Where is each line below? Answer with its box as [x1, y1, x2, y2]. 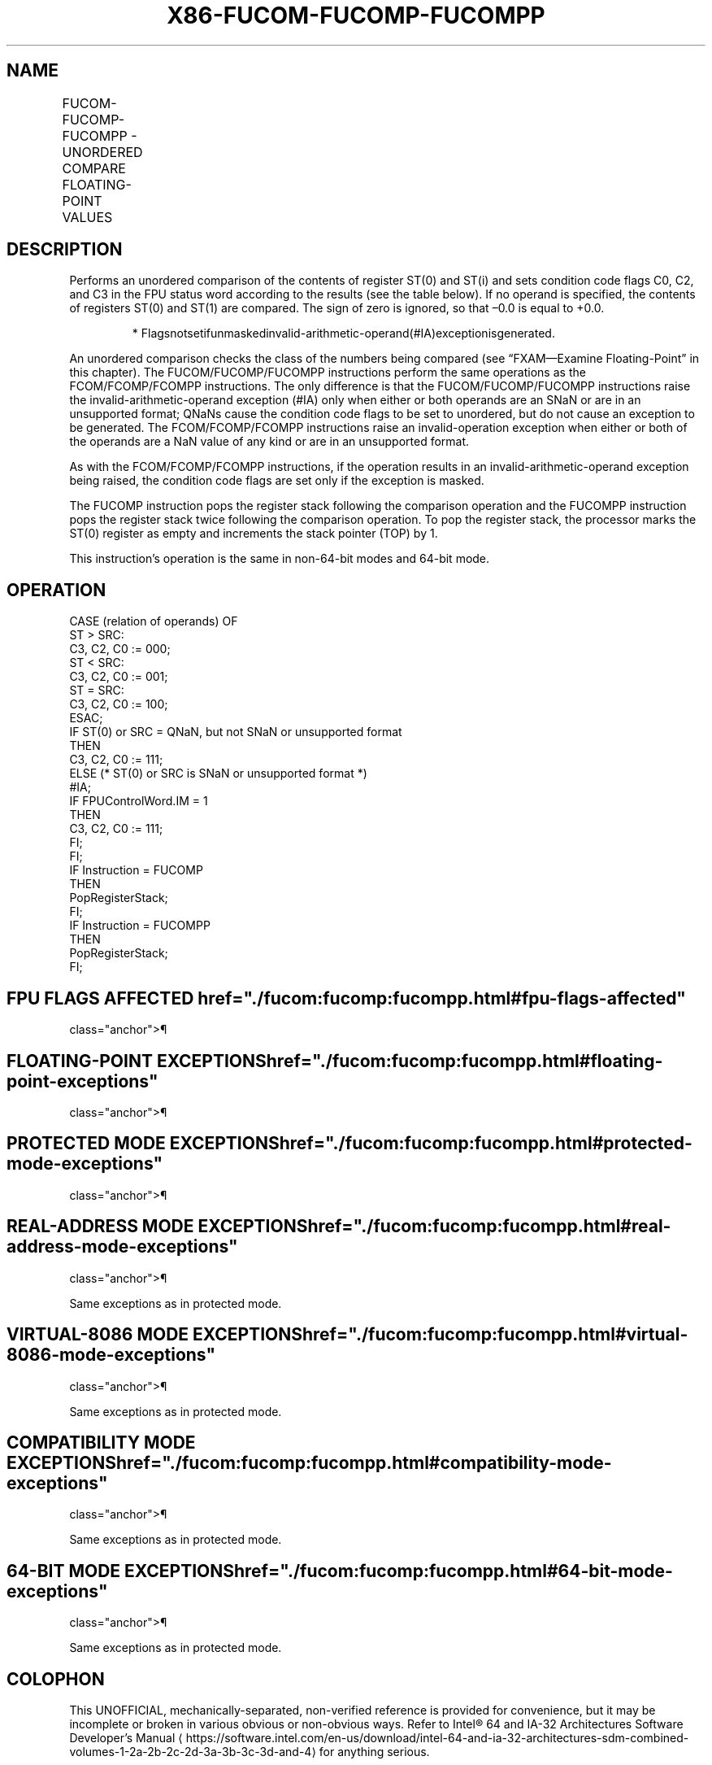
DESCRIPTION [7, 239, 123, 260]
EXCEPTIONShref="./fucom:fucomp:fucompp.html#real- [198, 1216, 671, 1237]
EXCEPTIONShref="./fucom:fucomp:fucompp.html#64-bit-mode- [124, 1560, 673, 1581]
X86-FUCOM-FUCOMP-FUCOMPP [167, 2, 545, 29]
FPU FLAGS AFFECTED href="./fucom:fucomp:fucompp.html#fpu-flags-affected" [7, 987, 686, 1009]
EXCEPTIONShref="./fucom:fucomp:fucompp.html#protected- [169, 1133, 692, 1154]
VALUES [62, 208, 113, 225]
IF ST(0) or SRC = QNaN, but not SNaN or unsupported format [69, 725, 402, 739]
